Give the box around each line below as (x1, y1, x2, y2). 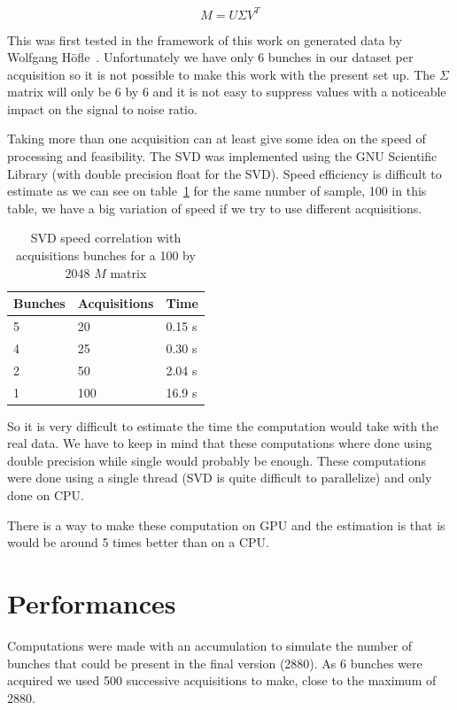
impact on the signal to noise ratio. (7, 99, 198, 118)
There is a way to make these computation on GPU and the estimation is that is (7, 515, 445, 534)
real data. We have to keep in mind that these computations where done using (7, 434, 432, 452)
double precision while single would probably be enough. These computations (7, 451, 426, 469)
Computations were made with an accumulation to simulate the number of (7, 636, 413, 654)
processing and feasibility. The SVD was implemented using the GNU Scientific (7, 147, 438, 166)
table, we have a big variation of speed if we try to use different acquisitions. (7, 198, 422, 217)
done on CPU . (7, 486, 84, 505)
